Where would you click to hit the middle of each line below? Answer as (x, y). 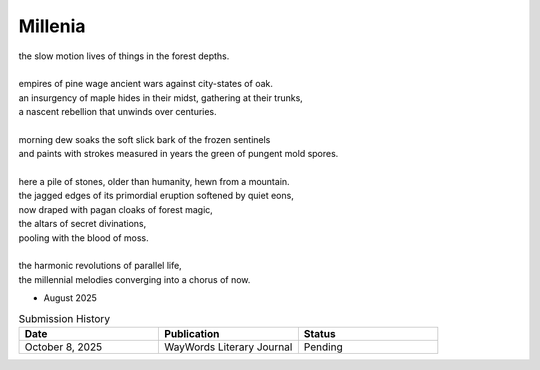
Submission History (64, 318)
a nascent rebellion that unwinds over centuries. (117, 112)
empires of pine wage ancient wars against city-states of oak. (146, 84)
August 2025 (70, 298)
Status (319, 333)
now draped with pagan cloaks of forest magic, (116, 209)
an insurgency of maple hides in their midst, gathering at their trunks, (161, 97)
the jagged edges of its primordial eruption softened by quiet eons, (156, 196)
